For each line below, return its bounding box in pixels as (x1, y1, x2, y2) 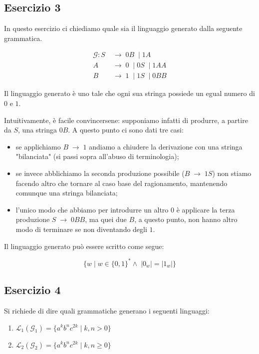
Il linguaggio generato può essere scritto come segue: (4, 240, 164, 251)
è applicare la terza (176, 204, 235, 214)
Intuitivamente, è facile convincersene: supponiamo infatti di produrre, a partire (4, 114, 248, 125)
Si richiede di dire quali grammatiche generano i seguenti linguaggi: (4, 305, 210, 315)
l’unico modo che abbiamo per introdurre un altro (15, 204, 169, 214)
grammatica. (4, 32, 42, 43)
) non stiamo (212, 168, 252, 178)
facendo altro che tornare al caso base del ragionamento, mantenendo (15, 177, 228, 188)
